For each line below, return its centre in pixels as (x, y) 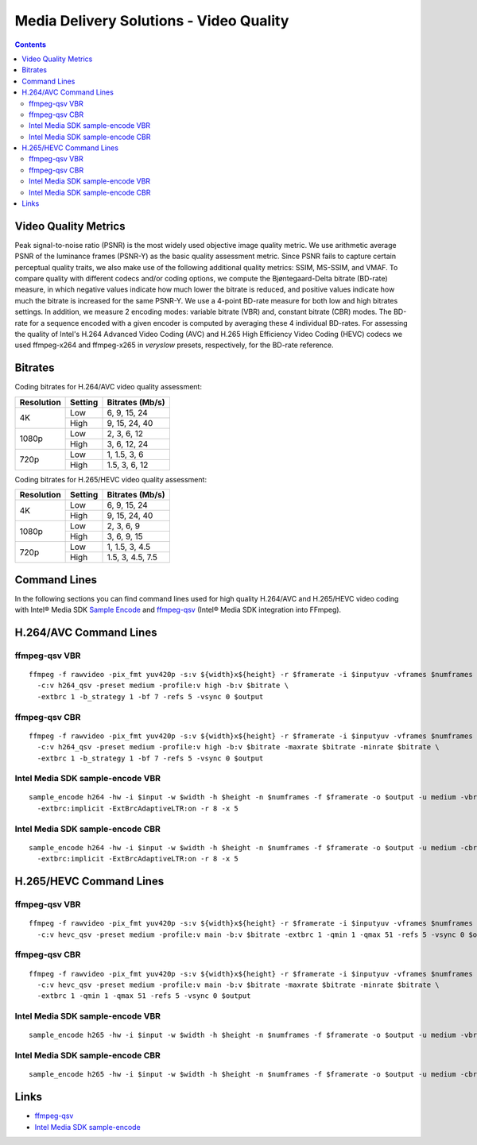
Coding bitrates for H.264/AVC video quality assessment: (109, 387)
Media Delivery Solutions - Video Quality (152, 21)
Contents (31, 44)
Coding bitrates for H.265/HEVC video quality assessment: (111, 479)
